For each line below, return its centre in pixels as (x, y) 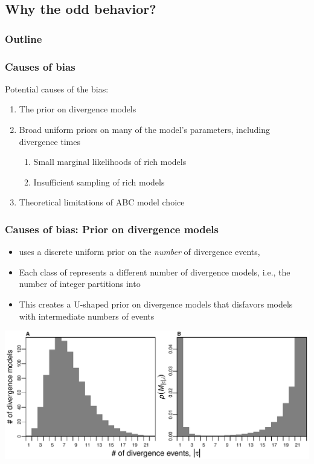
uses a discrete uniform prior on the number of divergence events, (139, 252)
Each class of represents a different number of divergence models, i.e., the (155, 272)
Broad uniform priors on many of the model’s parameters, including (145, 130)
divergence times (50, 141)
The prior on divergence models (78, 109)
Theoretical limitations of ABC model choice (102, 202)
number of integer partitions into (80, 284)
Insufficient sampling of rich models (99, 182)
